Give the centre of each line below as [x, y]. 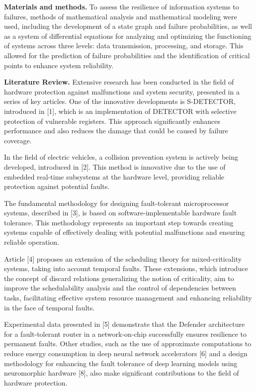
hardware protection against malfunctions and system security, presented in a [122, 91]
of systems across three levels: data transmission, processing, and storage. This [124, 46]
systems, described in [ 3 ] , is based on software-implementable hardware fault [121, 213]
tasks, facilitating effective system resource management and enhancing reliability [128, 298]
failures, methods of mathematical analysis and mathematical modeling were [121, 16]
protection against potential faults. [57, 186]
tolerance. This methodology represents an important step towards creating [119, 222]
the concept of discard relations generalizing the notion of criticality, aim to [119, 278]
